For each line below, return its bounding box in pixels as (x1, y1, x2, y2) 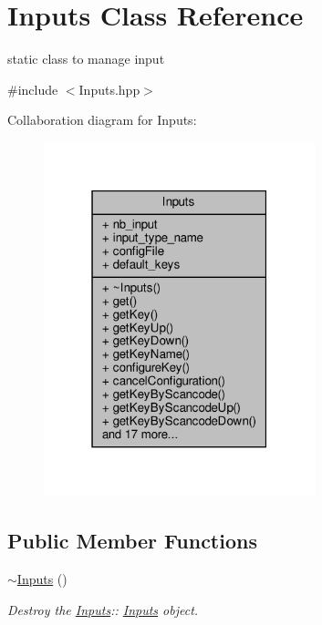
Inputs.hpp (78, 79, 140, 98)
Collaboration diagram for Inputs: (7, 110, 197, 129)
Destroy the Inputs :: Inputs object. (7, 599, 199, 619)
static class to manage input (7, 49, 165, 68)
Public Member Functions (7, 527, 257, 555)
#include (7, 79, 58, 98)
